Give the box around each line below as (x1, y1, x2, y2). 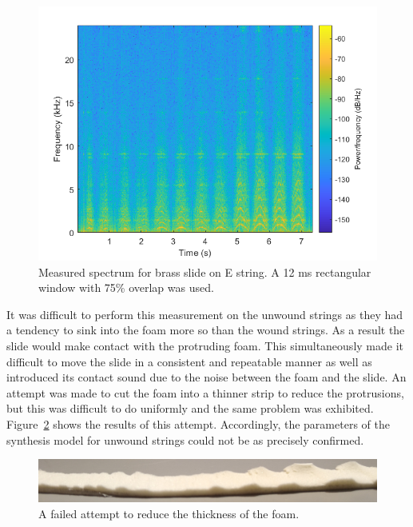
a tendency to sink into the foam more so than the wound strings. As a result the (6, 321, 405, 338)
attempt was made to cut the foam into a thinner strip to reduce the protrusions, (6, 384, 404, 401)
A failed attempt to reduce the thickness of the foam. (38, 505, 300, 521)
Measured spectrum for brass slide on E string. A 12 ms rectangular (38, 263, 371, 280)
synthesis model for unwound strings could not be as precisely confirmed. (6, 431, 364, 448)
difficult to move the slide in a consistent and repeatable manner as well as (6, 353, 372, 369)
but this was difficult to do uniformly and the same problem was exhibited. (6, 400, 374, 417)
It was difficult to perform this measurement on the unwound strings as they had (6, 305, 403, 322)
